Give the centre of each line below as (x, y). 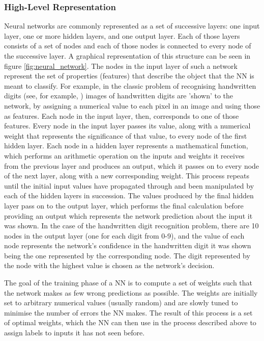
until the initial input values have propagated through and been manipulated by (129, 185)
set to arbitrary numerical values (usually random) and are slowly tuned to (121, 303)
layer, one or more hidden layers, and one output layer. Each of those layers (122, 35)
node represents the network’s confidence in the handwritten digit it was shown (128, 245)
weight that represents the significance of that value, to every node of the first (126, 135)
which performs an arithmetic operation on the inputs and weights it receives (124, 155)
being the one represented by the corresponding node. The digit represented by (127, 255)
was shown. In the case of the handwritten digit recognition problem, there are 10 (131, 226)
